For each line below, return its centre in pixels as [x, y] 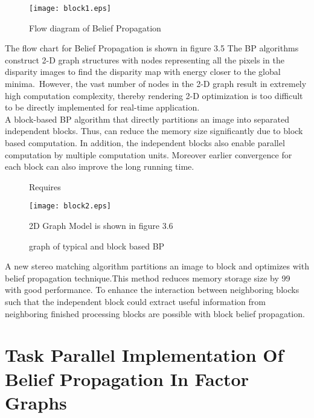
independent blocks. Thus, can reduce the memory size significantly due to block [154, 131]
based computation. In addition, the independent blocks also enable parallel [145, 143]
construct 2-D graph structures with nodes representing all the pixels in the [145, 59]
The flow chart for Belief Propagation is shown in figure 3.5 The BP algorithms [152, 48]
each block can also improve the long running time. [100, 166]
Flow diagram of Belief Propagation [95, 27]
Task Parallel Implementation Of [144, 355]
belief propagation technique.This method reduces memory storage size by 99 [148, 278]
